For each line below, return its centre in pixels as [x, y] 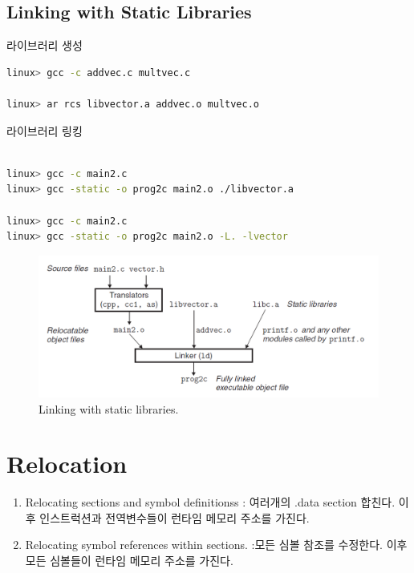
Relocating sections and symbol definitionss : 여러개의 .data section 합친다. [210, 502]
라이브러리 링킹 [45, 130]
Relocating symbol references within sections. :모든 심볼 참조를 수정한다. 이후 [216, 545]
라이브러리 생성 [45, 45]
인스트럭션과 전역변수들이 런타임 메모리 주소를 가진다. [175, 517]
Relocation [67, 464]
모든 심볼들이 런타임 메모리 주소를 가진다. [129, 561]
